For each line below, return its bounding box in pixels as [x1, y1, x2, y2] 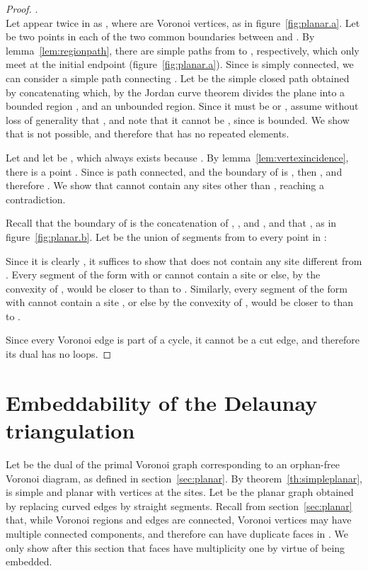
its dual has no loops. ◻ [6, 346, 112, 361]
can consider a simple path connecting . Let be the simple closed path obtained [6, 70, 350, 85]
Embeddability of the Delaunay [6, 388, 318, 417]
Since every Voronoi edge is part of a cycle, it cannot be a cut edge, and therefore [6, 332, 360, 347]
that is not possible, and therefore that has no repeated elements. [6, 126, 289, 141]
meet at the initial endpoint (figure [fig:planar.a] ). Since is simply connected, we [6, 57, 354, 72]
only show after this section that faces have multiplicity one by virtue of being [6, 540, 345, 555]
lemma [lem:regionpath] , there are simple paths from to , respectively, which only [6, 43, 360, 57]
